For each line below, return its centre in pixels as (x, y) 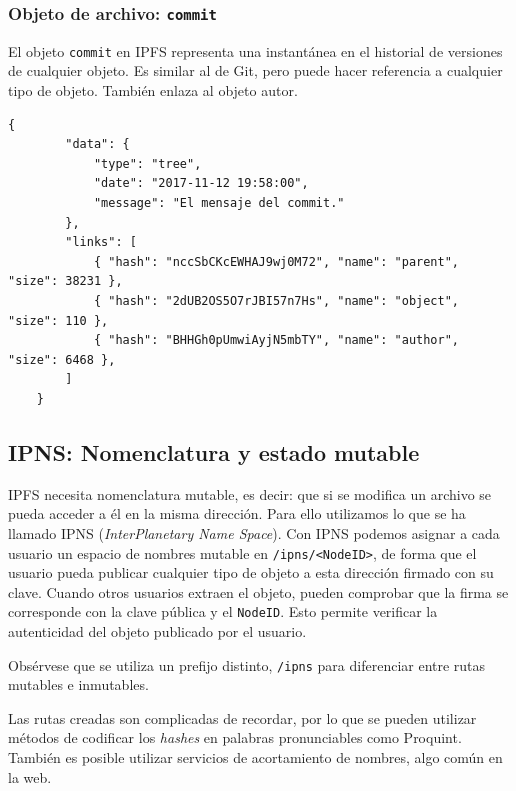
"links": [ (101, 242)
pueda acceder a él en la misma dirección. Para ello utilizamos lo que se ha (237, 513)
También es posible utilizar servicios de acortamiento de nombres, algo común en (255, 757)
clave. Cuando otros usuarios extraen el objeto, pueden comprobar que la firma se (258, 591)
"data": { (97, 144)
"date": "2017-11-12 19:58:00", (201, 183)
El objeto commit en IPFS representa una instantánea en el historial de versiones (255, 50)
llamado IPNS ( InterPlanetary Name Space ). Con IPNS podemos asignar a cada (254, 532)
